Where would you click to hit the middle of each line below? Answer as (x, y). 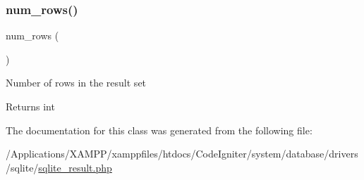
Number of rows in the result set (76, 83)
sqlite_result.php (75, 167)
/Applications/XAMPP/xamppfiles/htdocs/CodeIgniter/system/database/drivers (182, 154)
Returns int (30, 106)
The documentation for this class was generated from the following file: (159, 130)
